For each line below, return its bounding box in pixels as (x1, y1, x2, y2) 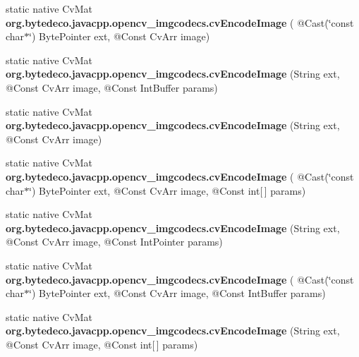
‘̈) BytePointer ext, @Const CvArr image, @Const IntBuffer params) (29, 286, 326, 301)
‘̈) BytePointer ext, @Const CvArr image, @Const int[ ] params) (29, 183, 306, 198)
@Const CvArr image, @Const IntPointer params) (6, 234, 223, 249)
